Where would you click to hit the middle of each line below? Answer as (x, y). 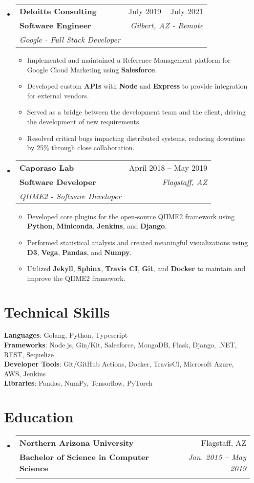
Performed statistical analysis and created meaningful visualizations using (138, 242)
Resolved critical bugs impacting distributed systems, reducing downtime (136, 138)
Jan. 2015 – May (217, 457)
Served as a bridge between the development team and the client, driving (136, 112)
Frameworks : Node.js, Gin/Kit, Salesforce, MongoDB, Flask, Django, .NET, (120, 345)
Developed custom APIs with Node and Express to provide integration (137, 86)
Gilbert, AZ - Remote (167, 25)
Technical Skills (57, 311)
